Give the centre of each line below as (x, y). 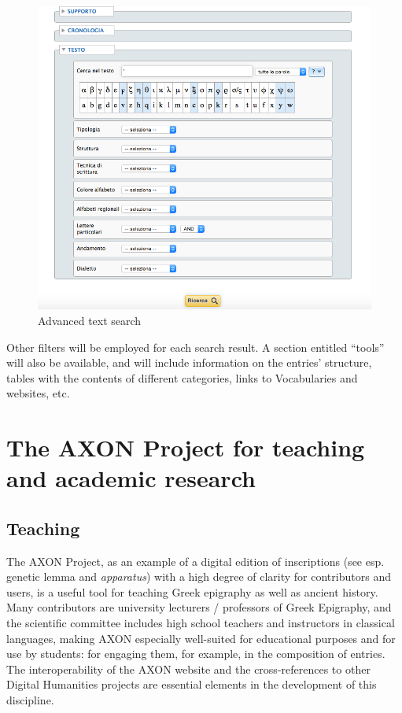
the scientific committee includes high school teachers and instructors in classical (201, 623)
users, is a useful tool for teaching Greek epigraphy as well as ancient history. (192, 591)
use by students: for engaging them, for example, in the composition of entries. (196, 654)
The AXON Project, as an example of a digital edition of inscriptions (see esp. (195, 561)
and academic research (131, 478)
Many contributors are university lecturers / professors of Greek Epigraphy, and (199, 607)
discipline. (30, 700)
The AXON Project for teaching (186, 447)
